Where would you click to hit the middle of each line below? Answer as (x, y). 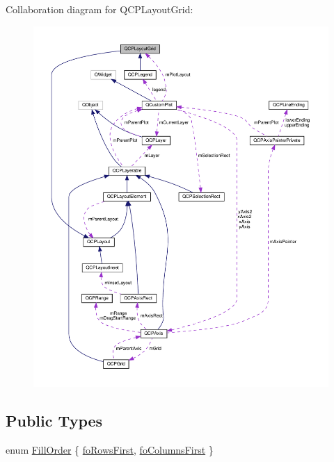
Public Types (54, 420)
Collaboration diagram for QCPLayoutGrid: (100, 9)
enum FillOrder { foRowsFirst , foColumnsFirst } (110, 449)
